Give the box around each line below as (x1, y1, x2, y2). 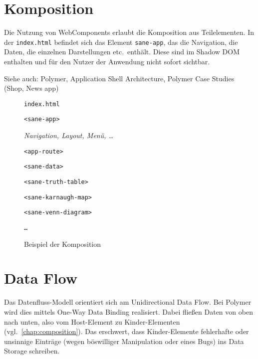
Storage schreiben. (4, 346, 60, 356)
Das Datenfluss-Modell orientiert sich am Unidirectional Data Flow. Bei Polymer (4, 297, 252, 307)
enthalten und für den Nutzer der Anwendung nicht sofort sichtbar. (4, 56, 210, 66)
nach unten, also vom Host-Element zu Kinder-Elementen (4, 316, 180, 327)
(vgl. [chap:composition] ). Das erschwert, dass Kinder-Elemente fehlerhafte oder (4, 326, 249, 337)
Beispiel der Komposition (24, 238, 101, 249)
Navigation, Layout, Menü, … (24, 130, 114, 141)
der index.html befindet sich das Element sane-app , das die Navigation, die (4, 36, 238, 47)
